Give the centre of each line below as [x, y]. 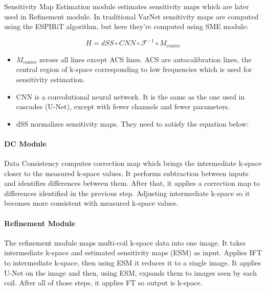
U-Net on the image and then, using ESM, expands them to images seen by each [130, 272]
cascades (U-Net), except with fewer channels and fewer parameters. [123, 106]
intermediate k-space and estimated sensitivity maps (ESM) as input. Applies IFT [133, 252]
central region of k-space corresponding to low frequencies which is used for [134, 69]
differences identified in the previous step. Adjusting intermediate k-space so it [127, 193]
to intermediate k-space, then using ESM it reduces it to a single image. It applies [133, 263]
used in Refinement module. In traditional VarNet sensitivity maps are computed [131, 16]
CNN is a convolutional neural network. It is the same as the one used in [130, 96]
